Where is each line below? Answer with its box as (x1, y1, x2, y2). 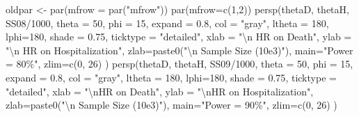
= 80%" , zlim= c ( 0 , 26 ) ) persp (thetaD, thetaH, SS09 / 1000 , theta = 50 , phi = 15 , (6, 56, 353, 71)
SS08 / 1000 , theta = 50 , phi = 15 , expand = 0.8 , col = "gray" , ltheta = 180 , (6, 15, 329, 30)
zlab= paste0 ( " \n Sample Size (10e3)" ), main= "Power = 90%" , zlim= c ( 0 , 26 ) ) (6, 97, 337, 112)
